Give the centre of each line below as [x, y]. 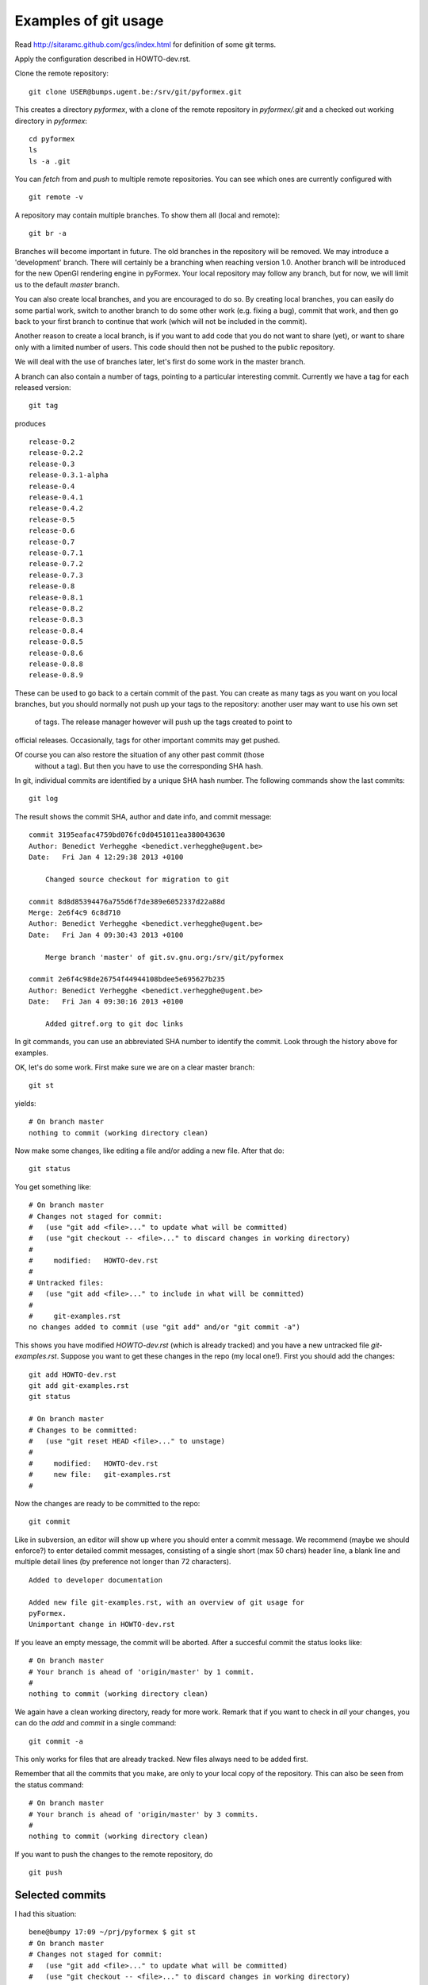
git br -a [48, 233]
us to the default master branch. [67, 284]
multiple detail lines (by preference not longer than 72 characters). [123, 1562]
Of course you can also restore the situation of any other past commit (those [139, 755]
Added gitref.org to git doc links [114, 1023]
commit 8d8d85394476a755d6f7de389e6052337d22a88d [127, 902]
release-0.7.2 [56, 564]
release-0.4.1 [56, 497]
